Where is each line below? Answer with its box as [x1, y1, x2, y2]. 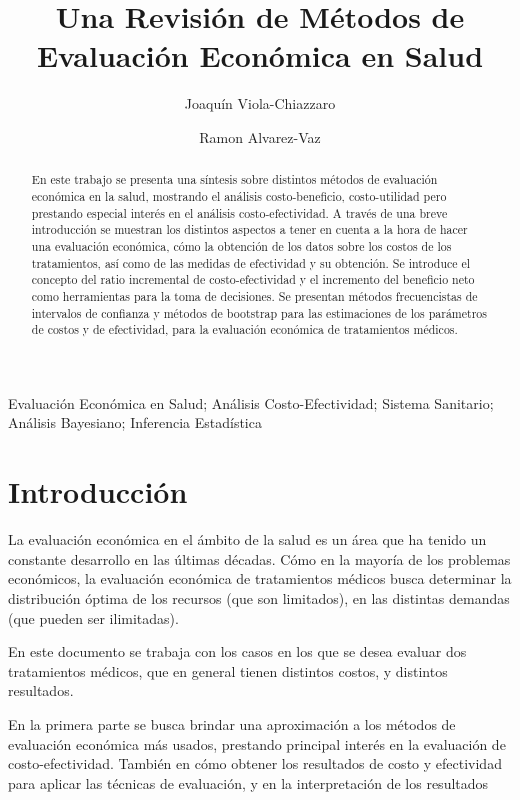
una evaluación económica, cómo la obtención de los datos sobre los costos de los [31, 237, 452, 254]
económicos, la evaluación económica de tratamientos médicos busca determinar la [8, 568, 512, 589]
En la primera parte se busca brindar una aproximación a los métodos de [8, 713, 456, 734]
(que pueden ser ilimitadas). [8, 607, 179, 628]
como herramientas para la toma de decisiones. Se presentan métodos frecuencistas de [31, 287, 478, 304]
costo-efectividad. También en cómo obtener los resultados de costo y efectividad [8, 753, 502, 774]
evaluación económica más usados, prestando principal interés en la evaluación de [8, 733, 506, 754]
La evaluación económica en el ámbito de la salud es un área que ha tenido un [8, 529, 487, 550]
